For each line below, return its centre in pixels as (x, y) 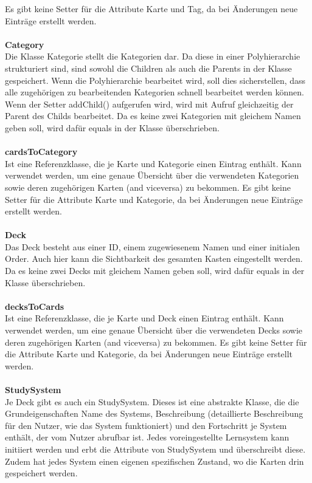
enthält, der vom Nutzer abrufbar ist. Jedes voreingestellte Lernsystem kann (147, 437)
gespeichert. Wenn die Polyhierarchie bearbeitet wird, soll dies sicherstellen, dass (155, 80)
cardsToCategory (41, 152)
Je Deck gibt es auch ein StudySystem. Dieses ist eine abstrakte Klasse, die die (152, 401)
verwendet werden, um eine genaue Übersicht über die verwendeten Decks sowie (154, 330)
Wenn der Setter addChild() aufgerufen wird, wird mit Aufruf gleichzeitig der (149, 104)
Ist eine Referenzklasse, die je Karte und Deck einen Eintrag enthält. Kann (144, 318)
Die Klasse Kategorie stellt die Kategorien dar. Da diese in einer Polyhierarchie (153, 56)
